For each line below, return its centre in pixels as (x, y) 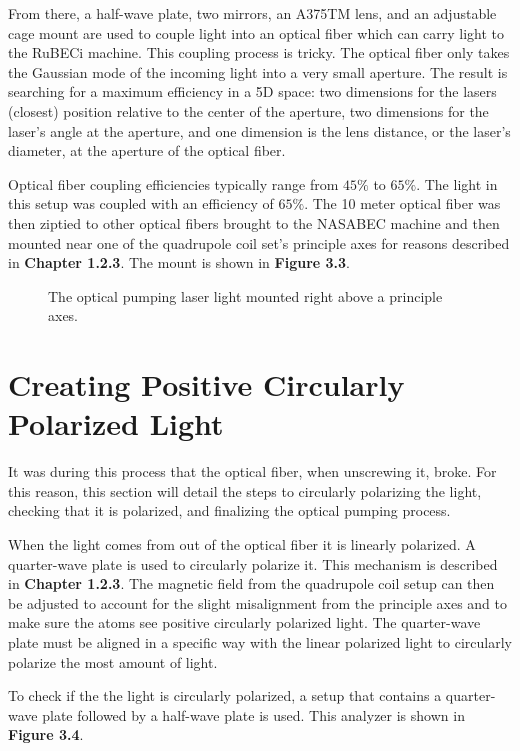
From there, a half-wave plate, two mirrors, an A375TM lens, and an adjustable (252, 13)
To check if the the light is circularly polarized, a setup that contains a (225, 695)
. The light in (457, 183)
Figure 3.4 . (46, 734)
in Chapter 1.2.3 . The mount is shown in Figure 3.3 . (179, 262)
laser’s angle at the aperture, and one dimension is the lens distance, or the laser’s (259, 130)
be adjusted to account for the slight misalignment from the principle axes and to (257, 602)
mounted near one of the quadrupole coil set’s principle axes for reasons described (259, 242)
